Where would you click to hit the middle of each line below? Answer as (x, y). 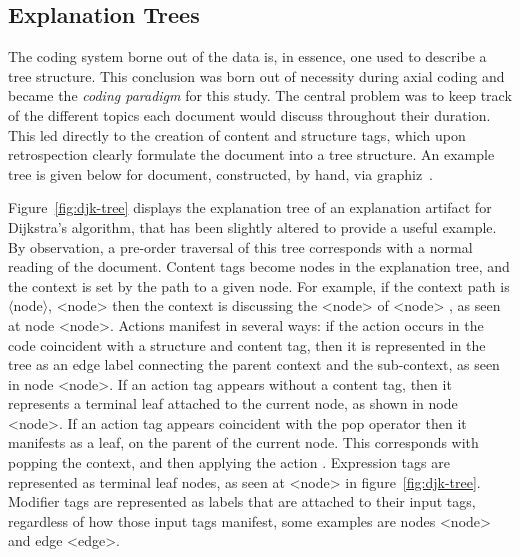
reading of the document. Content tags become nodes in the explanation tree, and (259, 266)
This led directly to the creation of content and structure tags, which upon (237, 134)
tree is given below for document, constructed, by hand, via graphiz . (221, 173)
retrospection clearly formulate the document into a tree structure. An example (251, 154)
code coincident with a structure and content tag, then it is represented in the (247, 344)
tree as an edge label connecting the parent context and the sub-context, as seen (254, 364)
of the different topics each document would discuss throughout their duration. (249, 114)
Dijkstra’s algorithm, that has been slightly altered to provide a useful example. (252, 226)
